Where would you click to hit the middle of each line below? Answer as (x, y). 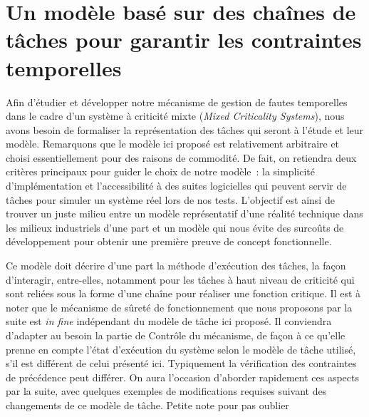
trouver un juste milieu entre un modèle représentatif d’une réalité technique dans (184, 213)
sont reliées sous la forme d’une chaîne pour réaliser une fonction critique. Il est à (183, 293)
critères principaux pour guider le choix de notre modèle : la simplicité (161, 171)
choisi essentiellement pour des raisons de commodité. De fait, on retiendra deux (181, 157)
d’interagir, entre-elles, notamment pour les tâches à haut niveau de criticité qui (180, 279)
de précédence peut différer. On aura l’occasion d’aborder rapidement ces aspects (183, 377)
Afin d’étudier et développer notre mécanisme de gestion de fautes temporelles (177, 102)
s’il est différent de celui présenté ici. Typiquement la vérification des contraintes (181, 363)
